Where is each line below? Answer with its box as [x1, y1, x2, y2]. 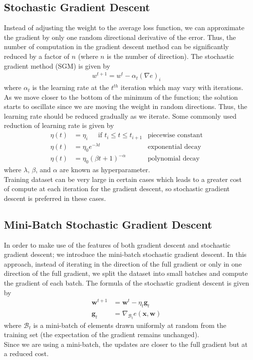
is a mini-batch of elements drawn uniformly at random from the [33, 320, 226, 330]
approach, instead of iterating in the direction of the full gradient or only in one [4, 258, 242, 269]
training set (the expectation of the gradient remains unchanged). [4, 329, 199, 340]
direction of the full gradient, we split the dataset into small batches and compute [4, 268, 248, 278]
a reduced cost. [4, 348, 49, 359]
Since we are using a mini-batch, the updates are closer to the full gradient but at [4, 339, 248, 349]
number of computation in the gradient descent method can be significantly [4, 41, 229, 52]
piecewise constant [147, 132, 203, 139]
